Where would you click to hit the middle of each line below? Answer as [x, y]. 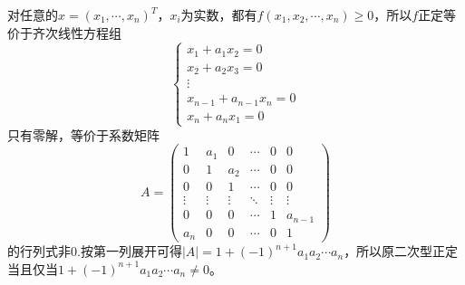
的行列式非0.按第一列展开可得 [95, 251]
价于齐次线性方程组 [64, 32]
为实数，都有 [219, 14]
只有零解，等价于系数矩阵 [83, 134]
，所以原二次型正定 [401, 251]
